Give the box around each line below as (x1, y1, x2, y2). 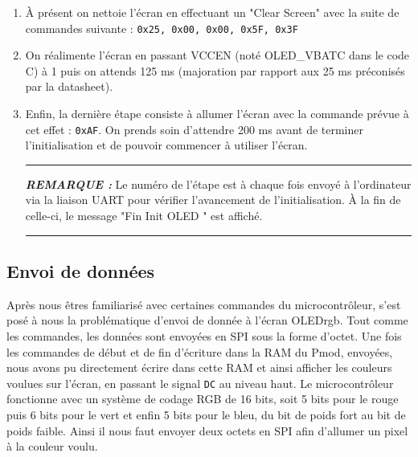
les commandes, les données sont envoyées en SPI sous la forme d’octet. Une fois (6, 328, 402, 345)
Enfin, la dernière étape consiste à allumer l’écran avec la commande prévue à (25, 105, 409, 122)
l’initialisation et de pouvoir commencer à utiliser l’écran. (25, 137, 308, 153)
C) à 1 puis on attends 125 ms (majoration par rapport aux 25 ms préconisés (25, 62, 405, 79)
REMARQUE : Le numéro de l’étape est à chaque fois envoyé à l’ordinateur (25, 175, 412, 192)
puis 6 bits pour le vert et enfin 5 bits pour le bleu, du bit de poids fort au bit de (6, 406, 406, 423)
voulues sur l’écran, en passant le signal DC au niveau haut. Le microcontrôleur (6, 374, 394, 391)
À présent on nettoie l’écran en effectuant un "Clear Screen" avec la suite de (25, 4, 400, 20)
